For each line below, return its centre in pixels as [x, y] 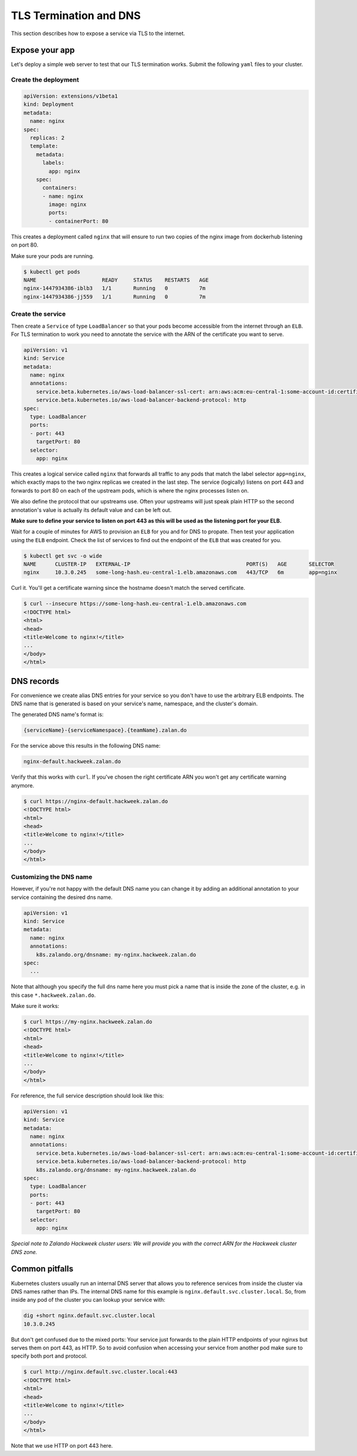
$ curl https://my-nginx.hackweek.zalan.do [88, 1022]
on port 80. [25, 245]
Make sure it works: [35, 1006]
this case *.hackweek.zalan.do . [54, 995]
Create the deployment [45, 80]
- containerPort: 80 [79, 221]
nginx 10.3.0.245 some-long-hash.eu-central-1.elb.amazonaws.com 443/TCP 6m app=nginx [180, 573]
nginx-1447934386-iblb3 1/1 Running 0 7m [115, 288]
